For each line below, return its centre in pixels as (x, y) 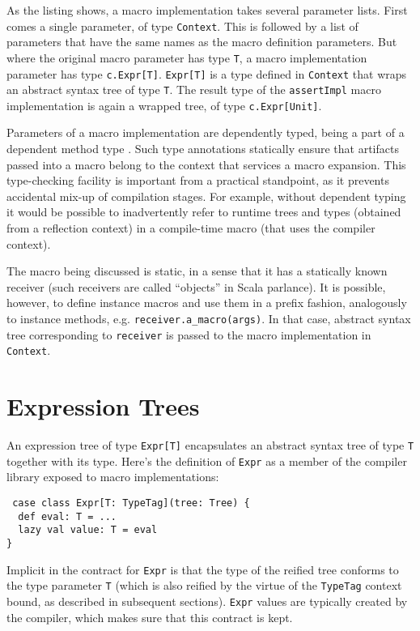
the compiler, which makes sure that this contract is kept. (150, 617)
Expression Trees (103, 406)
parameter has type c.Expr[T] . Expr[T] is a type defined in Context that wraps (207, 73)
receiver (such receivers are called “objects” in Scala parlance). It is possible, (196, 286)
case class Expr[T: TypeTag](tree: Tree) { (131, 503)
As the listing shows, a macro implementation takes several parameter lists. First (207, 10)
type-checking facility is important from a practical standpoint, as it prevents (198, 180)
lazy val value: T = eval (88, 530)
